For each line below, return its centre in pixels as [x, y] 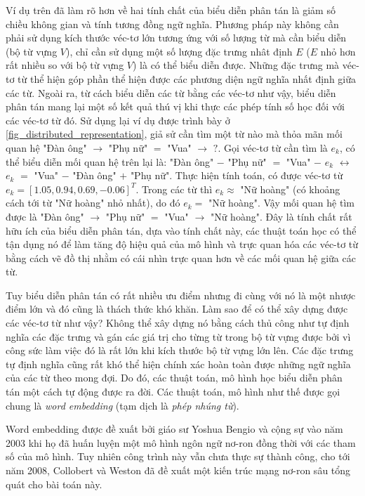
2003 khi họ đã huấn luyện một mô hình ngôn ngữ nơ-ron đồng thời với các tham [181, 442]
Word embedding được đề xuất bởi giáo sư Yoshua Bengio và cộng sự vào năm [174, 429]
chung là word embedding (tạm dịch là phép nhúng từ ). [122, 405]
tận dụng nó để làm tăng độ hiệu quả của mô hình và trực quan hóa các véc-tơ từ [182, 244]
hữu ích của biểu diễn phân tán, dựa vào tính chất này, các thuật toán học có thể [181, 230]
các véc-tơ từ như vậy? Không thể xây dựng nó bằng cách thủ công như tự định [178, 323]
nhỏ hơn [338, 51]
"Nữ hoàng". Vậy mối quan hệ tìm [281, 203]
